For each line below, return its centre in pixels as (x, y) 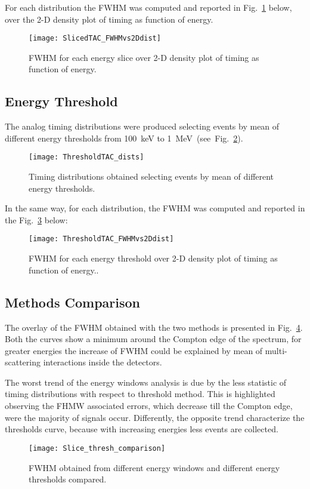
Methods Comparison (73, 302)
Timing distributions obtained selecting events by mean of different (151, 176)
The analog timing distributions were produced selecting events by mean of (142, 126)
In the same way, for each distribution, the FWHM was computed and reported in (155, 208)
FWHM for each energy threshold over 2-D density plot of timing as (153, 258)
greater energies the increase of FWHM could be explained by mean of (134, 350)
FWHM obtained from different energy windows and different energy (154, 467)
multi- (276, 350)
